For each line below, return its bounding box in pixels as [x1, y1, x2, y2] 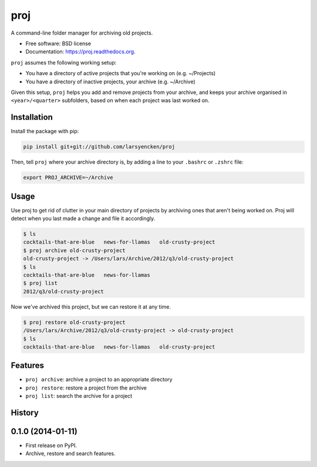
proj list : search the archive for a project [25, 392, 133, 400]
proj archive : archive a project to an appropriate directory [25, 376, 173, 383]
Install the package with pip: [11, 128, 79, 135]
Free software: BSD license [25, 40, 91, 47]
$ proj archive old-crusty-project [23, 247, 126, 253]
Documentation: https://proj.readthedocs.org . [25, 48, 136, 55]
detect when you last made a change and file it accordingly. [11, 215, 156, 222]
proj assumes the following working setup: [11, 59, 117, 66]
